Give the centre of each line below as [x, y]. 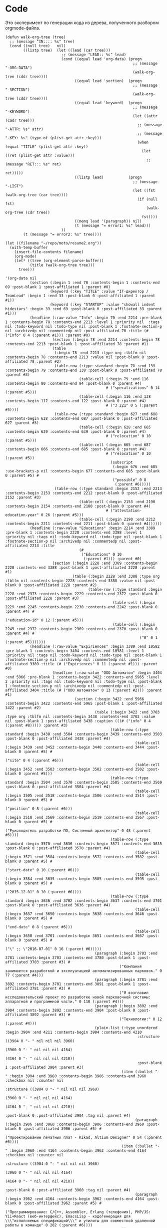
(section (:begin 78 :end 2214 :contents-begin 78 [106, 339]
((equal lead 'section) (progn [108, 81]
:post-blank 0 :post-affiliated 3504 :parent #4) [58, 787]
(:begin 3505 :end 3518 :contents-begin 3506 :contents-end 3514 [74, 795]
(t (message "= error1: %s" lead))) [112, 225]
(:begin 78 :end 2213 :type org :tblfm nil [100, 353]
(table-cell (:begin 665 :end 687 [115, 445]
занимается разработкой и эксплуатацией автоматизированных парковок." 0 [84, 971]
